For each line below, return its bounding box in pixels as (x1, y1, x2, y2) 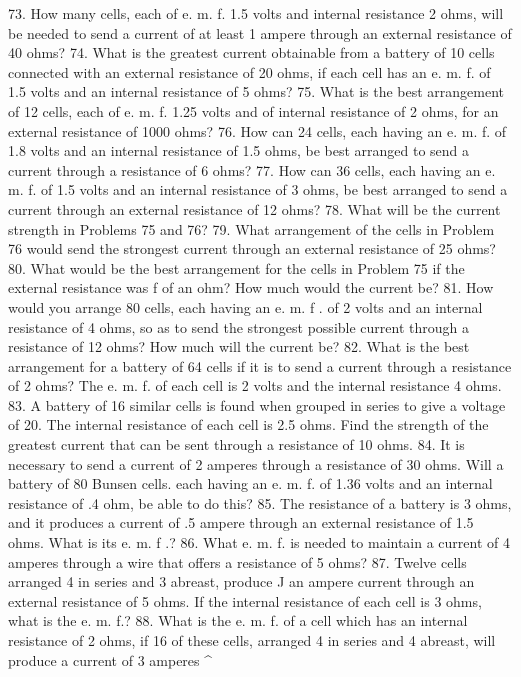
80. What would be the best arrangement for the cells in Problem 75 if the (8, 257, 465, 278)
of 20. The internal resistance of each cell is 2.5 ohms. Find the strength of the (8, 414, 489, 435)
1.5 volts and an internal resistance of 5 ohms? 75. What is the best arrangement (8, 81, 505, 102)
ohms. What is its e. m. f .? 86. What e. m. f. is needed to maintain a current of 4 (8, 532, 511, 553)
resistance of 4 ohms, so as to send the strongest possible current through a (8, 316, 469, 337)
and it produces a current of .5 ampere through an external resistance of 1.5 (8, 512, 474, 533)
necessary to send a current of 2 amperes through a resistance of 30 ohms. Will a (8, 453, 504, 474)
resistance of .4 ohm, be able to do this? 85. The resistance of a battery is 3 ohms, (8, 492, 512, 513)
